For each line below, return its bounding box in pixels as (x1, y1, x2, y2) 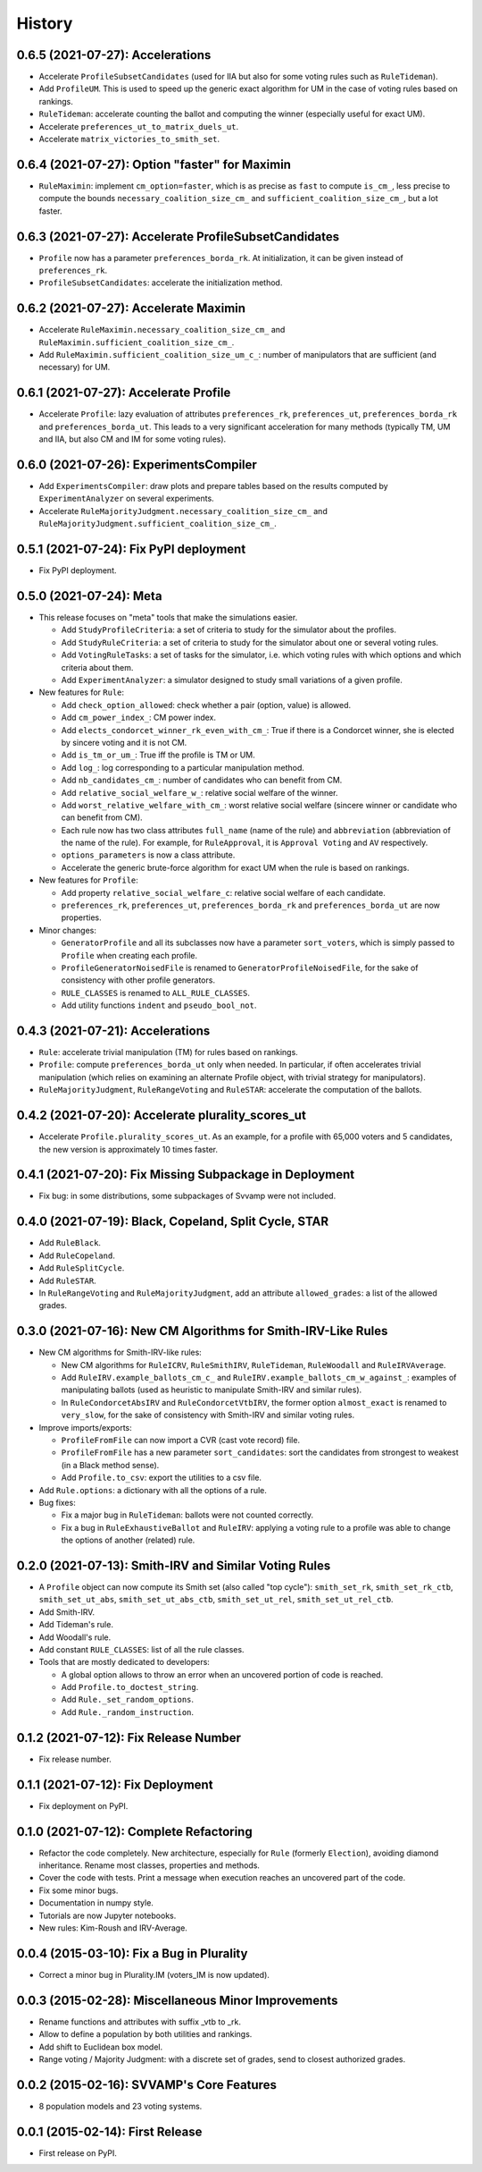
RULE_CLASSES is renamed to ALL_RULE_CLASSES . (61, 987, 250, 998)
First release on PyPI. (38, 2147, 118, 2159)
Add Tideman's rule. (38, 1619, 113, 1630)
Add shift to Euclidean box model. (38, 2041, 163, 2052)
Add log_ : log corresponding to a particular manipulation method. (61, 762, 305, 773)
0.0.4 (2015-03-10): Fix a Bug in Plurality (16, 1946, 248, 1961)
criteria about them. (61, 662, 134, 672)
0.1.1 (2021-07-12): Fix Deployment (16, 1777, 213, 1792)
